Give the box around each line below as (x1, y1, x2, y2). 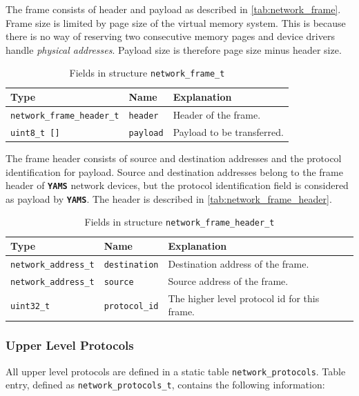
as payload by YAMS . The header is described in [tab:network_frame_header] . (6, 191, 332, 206)
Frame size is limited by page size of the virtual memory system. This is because (6, 15, 346, 30)
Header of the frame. (173, 107, 261, 121)
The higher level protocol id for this (168, 290, 320, 305)
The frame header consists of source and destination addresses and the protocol (6, 150, 342, 165)
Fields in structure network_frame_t (69, 66, 225, 80)
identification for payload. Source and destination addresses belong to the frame (6, 164, 343, 179)
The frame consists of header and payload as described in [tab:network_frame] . (6, 2, 341, 16)
